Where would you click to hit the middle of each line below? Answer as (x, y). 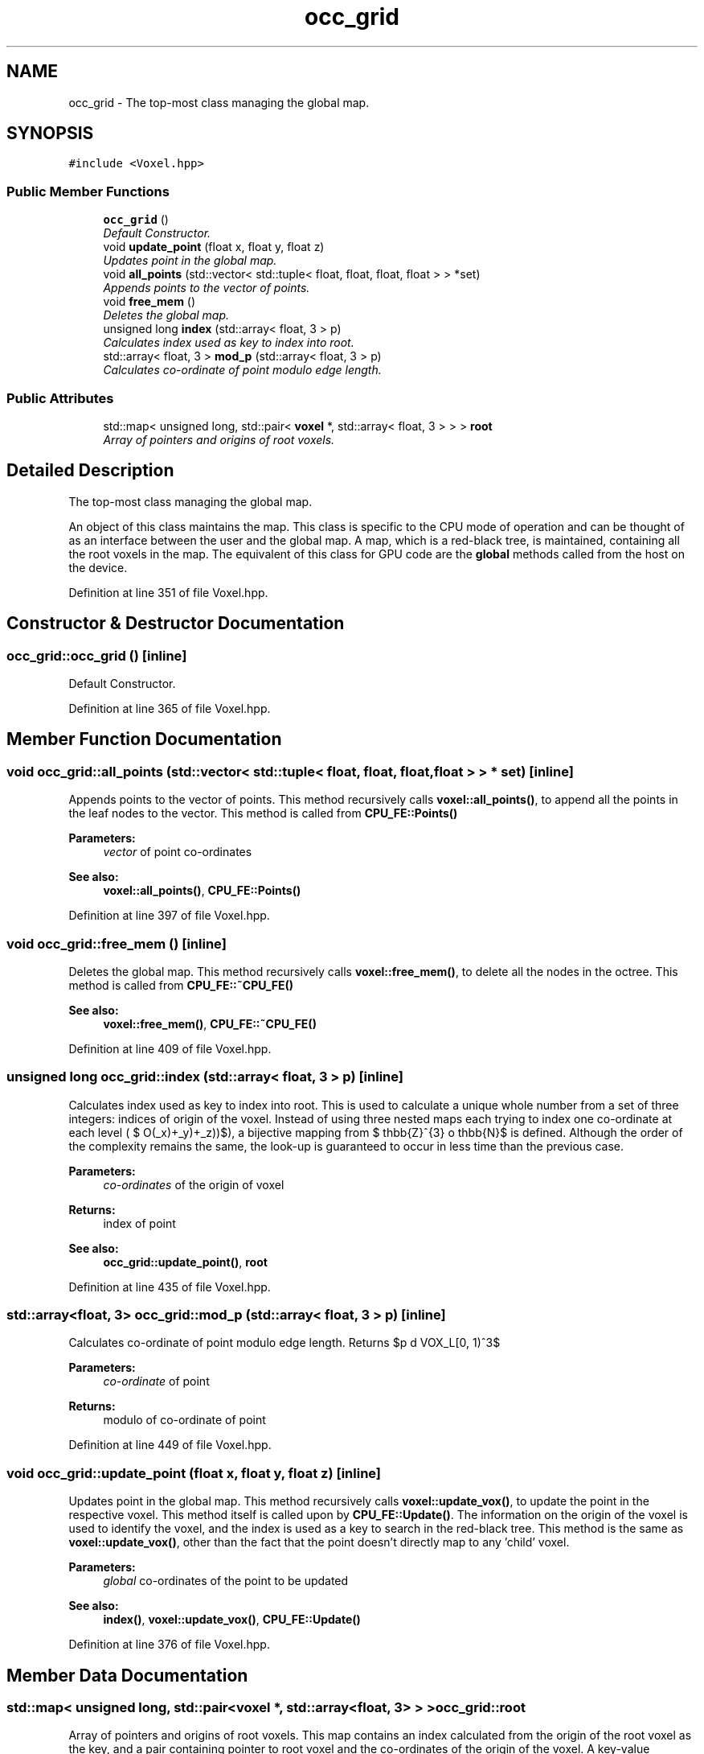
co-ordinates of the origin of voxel (194, 1184)
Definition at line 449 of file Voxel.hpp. (170, 1445)
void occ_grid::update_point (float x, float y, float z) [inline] (194, 1473)
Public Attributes (60, 398)
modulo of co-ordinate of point (184, 1420)
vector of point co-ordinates (178, 852)
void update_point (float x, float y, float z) (214, 247)
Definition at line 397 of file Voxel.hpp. (169, 916)
